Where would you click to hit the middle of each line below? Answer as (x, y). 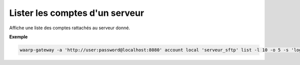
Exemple (18, 37)
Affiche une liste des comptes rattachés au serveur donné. (69, 28)
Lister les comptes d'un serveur (77, 13)
